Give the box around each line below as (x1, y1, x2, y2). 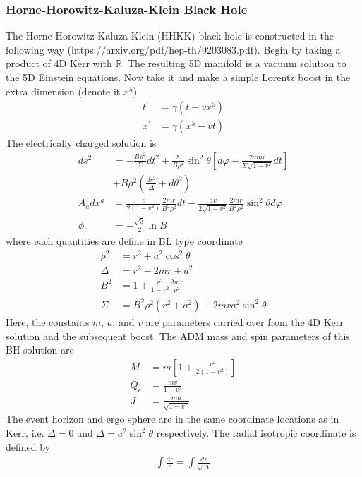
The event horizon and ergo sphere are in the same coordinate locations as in (6, 411, 339, 426)
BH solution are (6, 342, 74, 357)
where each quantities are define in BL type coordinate (6, 233, 243, 248)
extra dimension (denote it (6, 83, 121, 98)
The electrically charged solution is (6, 135, 157, 150)
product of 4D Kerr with (6, 56, 112, 71)
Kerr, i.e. (6, 425, 44, 440)
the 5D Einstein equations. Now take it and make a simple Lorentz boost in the (6, 70, 351, 84)
